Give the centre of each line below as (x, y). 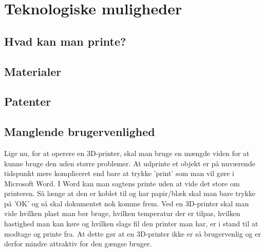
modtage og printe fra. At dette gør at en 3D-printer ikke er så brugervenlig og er (132, 233)
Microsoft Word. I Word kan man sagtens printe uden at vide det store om (122, 183)
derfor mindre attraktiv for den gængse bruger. (78, 244)
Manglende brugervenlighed (80, 132)
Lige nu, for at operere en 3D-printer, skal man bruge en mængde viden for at (127, 153)
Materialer (33, 71)
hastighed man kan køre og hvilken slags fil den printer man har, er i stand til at (131, 224)
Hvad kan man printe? (65, 41)
